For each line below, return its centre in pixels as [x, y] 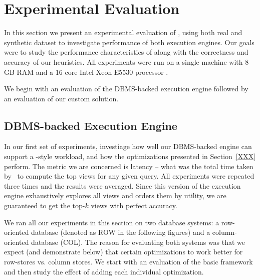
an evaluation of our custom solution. [61, 98]
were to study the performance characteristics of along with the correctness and [126, 52]
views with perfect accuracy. [134, 205]
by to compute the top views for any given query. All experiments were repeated [129, 176]
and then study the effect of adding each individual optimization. [104, 271]
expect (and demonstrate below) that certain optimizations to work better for [123, 252]
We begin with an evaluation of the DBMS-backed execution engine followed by [126, 89]
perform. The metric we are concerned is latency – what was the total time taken [129, 166]
